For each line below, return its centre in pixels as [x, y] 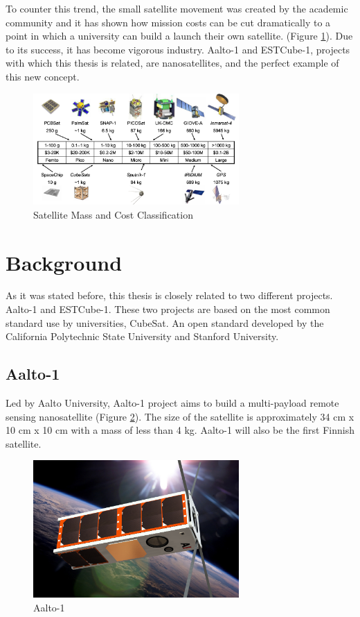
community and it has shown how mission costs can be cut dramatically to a [168, 22]
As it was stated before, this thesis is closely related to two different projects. [169, 295]
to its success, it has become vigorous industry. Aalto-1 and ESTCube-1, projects [178, 49]
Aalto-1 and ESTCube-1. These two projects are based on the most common [168, 309]
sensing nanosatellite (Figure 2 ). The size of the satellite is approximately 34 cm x [180, 416]
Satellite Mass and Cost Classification [113, 214]
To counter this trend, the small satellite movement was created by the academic [177, 8]
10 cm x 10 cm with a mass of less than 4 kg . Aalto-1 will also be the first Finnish [180, 430]
